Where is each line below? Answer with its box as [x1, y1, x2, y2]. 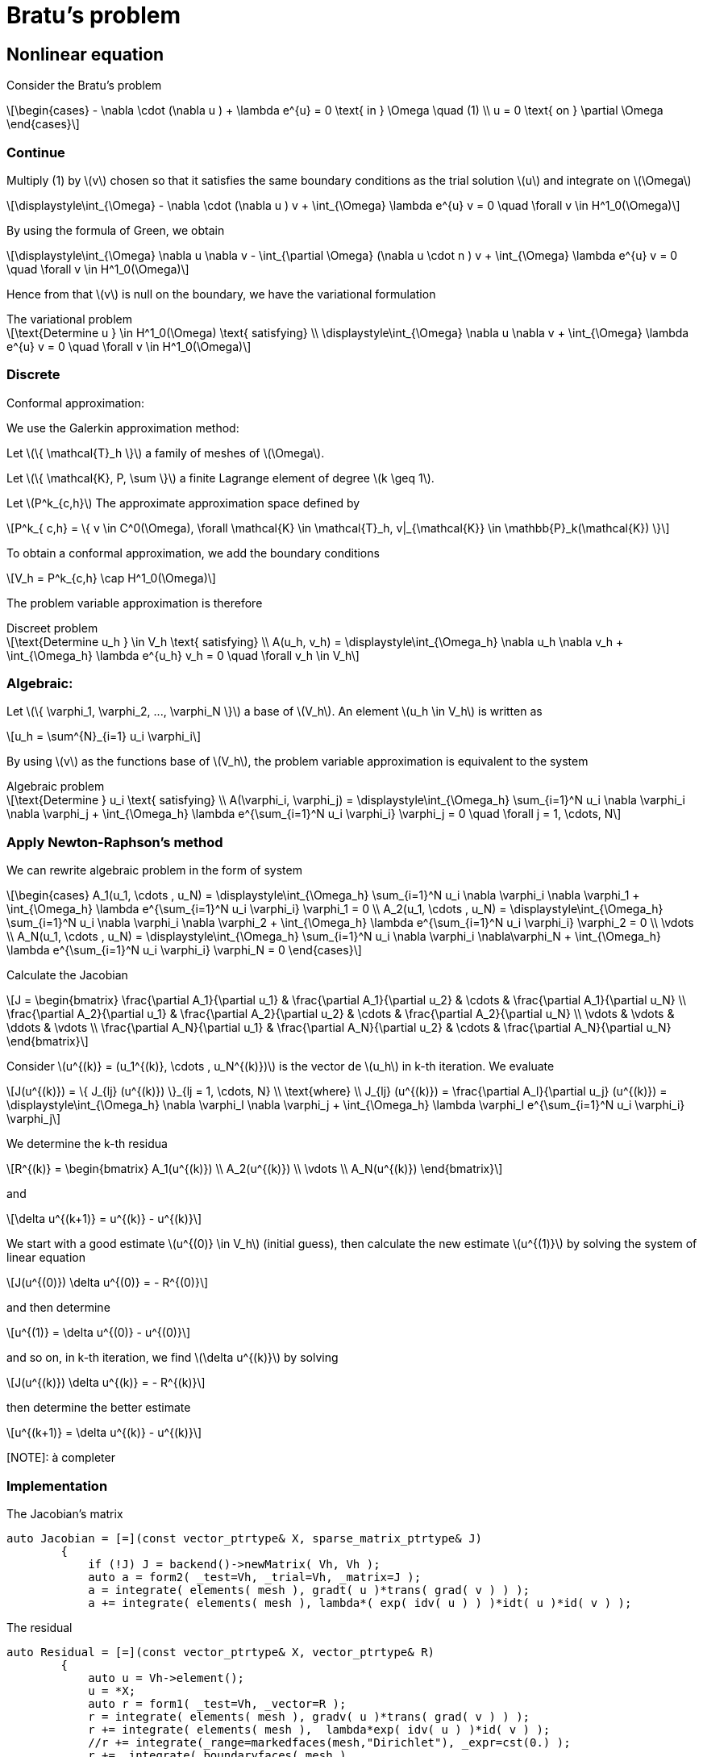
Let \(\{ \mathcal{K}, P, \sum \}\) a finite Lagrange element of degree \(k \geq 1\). [6, 470, 435, 485]
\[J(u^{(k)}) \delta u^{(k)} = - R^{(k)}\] [6, 1375, 206, 1390]
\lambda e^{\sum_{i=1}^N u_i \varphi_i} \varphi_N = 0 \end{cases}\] [6, 943, 362, 958]
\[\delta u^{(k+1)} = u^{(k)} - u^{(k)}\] [6, 1212, 202, 1226]
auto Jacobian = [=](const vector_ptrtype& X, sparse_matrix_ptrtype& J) [6, 1531, 483, 1545]
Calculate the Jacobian [6, 968, 128, 983]
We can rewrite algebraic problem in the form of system [6, 863, 302, 878]
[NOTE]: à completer [6, 1450, 115, 1465]
